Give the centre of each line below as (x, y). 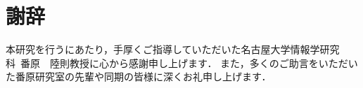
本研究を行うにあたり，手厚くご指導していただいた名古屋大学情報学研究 (173, 49)
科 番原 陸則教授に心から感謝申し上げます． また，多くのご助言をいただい (182, 63)
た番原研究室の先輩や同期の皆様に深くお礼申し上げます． (139, 76)
